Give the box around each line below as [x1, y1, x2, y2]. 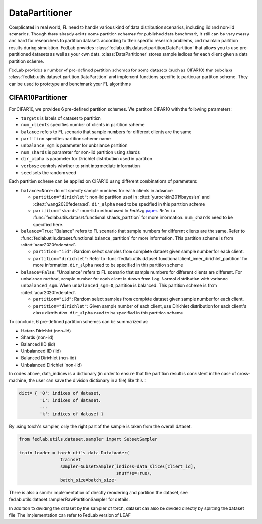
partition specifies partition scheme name [21, 136, 111, 141]
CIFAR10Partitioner [9, 93, 68, 102]
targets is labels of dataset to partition [21, 115, 101, 121]
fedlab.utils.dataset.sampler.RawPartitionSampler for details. [9, 496, 130, 503]
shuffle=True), [116, 471, 152, 476]
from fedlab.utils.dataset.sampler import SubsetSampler [19, 437, 158, 442]
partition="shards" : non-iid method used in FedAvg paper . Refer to [33, 208, 176, 214]
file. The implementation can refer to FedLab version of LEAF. [9, 512, 132, 518]
